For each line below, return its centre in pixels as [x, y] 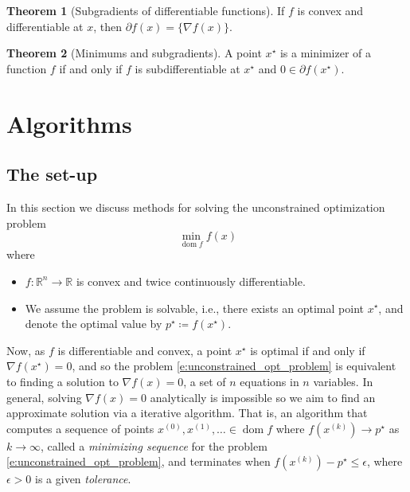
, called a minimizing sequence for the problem [154, 445]
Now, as [26, 350]
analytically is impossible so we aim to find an [263, 397]
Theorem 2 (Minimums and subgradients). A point [134, 53]
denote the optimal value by [94, 324]
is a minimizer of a [326, 53]
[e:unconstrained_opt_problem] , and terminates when [139, 461]
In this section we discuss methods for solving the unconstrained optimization [196, 207]
